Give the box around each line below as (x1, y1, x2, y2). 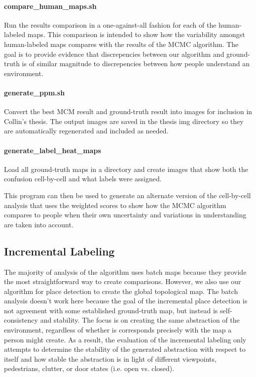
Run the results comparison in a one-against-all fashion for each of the (4, 19, 217, 30)
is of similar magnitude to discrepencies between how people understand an (22, 58, 250, 69)
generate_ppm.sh (4, 87, 65, 97)
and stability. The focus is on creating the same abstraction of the (40, 315, 240, 325)
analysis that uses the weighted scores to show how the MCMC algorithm (4, 200, 226, 210)
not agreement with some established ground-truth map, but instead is (4, 305, 218, 315)
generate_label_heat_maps (4, 145, 101, 155)
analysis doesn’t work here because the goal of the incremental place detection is (4, 295, 248, 306)
